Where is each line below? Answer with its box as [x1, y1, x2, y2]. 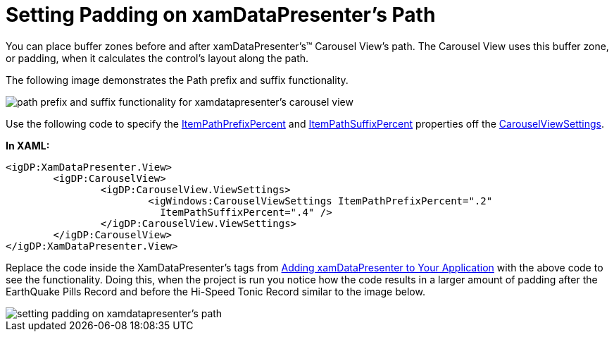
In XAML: [6, 139, 50, 152]
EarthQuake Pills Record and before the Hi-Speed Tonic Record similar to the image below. [6, 285, 425, 298]
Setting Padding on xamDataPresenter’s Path [6, 3, 436, 27]
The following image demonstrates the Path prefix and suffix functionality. [6, 73, 349, 86]
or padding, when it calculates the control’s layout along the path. [6, 51, 309, 64]
